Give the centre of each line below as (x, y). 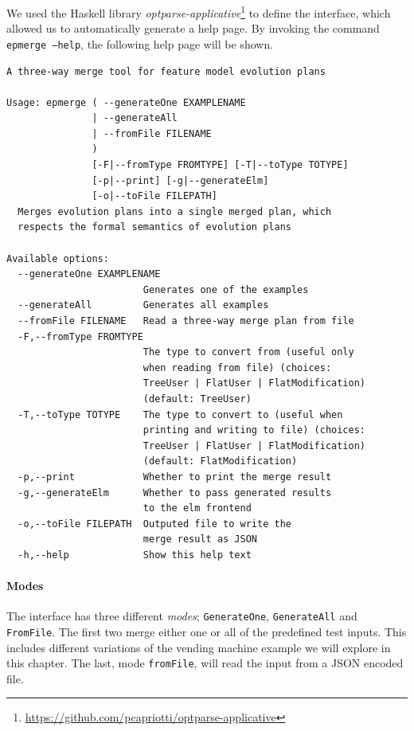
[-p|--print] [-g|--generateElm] (180, 180)
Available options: (58, 258)
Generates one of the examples (226, 289)
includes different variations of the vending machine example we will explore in (199, 647)
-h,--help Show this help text (135, 555)
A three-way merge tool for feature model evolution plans (166, 71)
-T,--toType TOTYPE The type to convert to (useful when (180, 414)
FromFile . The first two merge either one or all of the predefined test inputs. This (207, 631)
